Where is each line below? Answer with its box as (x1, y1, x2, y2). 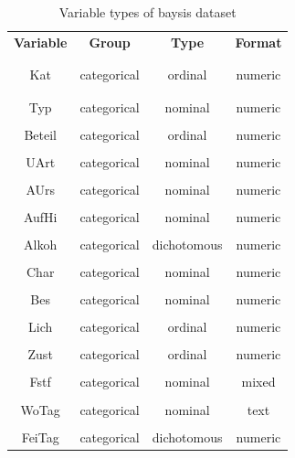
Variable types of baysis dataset (58, 3, 237, 21)
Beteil (24, 124, 57, 144)
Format (235, 32, 282, 51)
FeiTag (21, 427, 59, 446)
